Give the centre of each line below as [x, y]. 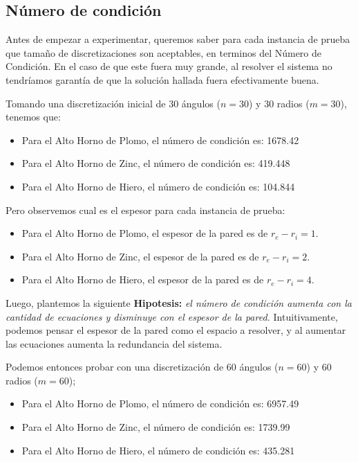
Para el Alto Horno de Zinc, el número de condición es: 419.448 [156, 163]
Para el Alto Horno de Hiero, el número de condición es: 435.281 [158, 450]
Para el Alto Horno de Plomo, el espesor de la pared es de [145, 233]
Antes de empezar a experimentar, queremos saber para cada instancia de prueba [178, 39]
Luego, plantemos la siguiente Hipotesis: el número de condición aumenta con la [179, 302]
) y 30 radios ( [279, 103]
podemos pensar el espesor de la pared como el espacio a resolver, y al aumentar [176, 330]
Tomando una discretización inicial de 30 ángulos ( [113, 103]
